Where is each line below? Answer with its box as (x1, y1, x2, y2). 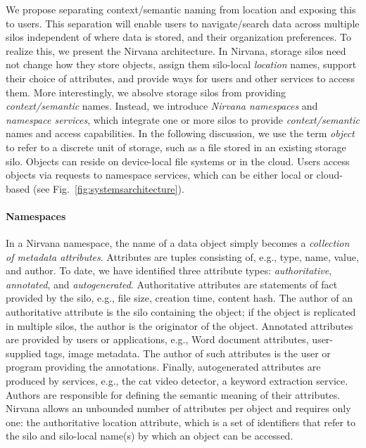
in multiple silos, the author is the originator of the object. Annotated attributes (6, 318, 353, 333)
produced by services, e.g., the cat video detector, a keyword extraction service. (6, 373, 348, 388)
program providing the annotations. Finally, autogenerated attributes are (6, 359, 321, 374)
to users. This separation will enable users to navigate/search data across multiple (6, 15, 360, 30)
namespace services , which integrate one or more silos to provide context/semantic (6, 112, 360, 127)
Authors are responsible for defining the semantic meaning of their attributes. (6, 387, 341, 402)
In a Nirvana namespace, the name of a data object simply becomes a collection (6, 236, 350, 250)
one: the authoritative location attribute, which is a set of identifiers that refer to (6, 414, 356, 429)
